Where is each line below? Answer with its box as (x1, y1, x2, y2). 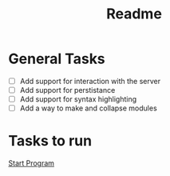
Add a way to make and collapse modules (19, 103, 157, 113)
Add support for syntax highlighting (19, 94, 137, 104)
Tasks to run (8, 132, 93, 150)
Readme (106, 5, 162, 23)
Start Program (8, 158, 54, 168)
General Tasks (8, 50, 105, 68)
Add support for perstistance (19, 86, 116, 94)
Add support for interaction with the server (19, 76, 161, 86)
